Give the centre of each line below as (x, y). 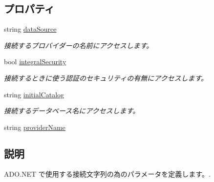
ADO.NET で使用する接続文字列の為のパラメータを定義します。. (107, 173)
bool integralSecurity (35, 62)
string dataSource (30, 29)
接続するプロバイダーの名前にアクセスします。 (79, 45)
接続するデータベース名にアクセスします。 (72, 111)
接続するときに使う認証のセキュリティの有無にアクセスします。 (106, 78)
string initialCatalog (34, 94)
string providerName (35, 127)
